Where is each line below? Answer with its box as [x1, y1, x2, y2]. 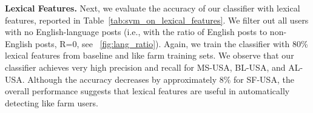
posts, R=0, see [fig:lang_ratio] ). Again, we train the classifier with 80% [35, 37, 308, 50]
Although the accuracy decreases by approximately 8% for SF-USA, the [27, 73, 294, 85]
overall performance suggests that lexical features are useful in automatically [5, 85, 290, 97]
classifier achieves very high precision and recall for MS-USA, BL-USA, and [5, 60, 286, 73]
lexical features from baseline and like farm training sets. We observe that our [5, 49, 294, 62]
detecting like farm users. [5, 96, 98, 109]
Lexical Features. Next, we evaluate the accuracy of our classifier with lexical [5, 2, 300, 14]
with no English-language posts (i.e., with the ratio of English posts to [5, 25, 268, 38]
